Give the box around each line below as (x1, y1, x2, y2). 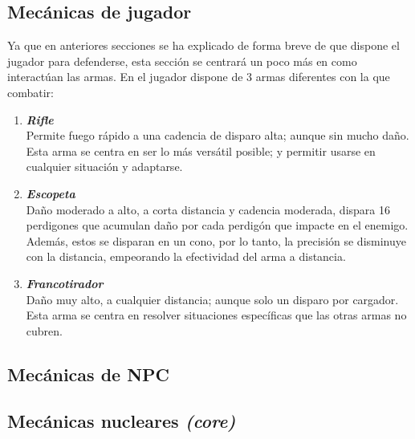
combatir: (7, 83, 54, 100)
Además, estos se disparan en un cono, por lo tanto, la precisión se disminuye (26, 232, 406, 249)
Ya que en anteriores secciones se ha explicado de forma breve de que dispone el (7, 37, 400, 54)
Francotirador (26, 274, 104, 291)
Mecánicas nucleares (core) (7, 409, 236, 433)
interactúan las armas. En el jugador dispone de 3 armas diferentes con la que (7, 68, 390, 85)
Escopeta (26, 185, 75, 201)
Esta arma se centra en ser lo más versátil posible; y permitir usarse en (26, 142, 376, 159)
